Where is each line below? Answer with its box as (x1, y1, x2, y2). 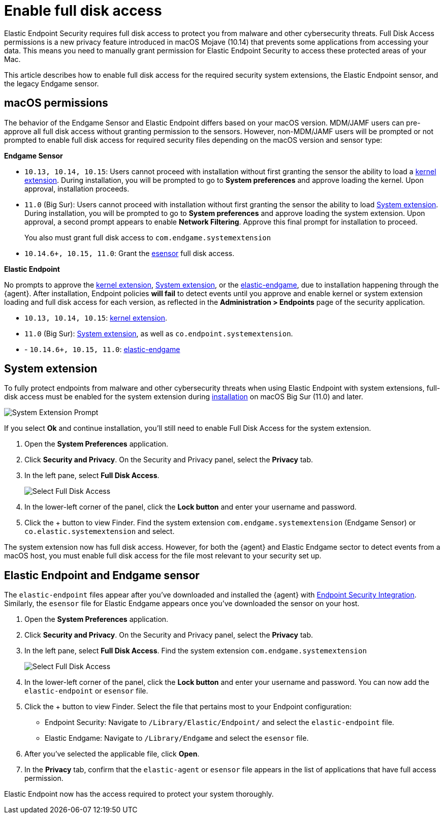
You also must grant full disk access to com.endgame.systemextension (24, 233, 271, 242)
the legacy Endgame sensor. (4, 79, 99, 88)
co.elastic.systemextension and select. (24, 527, 175, 536)
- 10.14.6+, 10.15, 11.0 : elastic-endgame (24, 344, 180, 354)
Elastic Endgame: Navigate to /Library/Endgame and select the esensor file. (45, 734, 309, 743)
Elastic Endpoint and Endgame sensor (4, 569, 200, 582)
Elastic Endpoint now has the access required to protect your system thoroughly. (4, 790, 274, 799)
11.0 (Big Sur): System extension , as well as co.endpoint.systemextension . (24, 329, 293, 338)
